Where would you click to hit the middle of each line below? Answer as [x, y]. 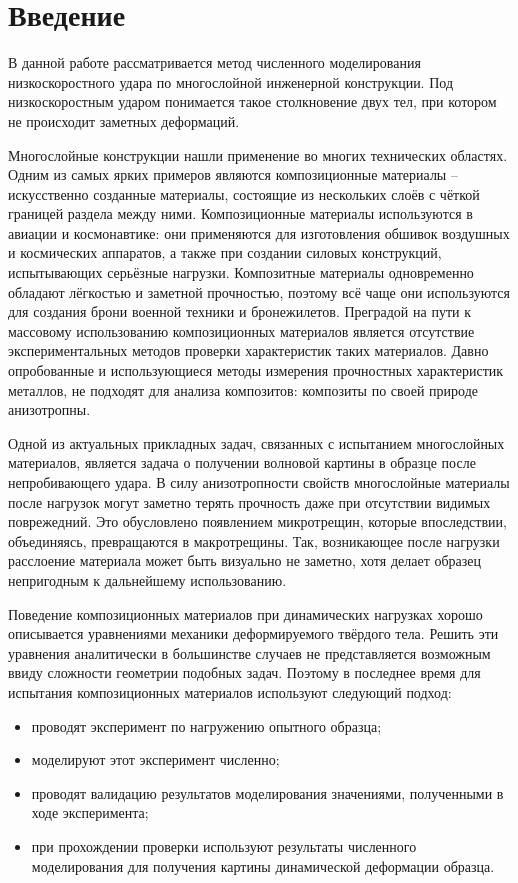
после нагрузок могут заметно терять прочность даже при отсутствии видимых [249, 501]
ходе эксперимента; [90, 812]
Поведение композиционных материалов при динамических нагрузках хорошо [245, 613]
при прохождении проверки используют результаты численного [224, 845]
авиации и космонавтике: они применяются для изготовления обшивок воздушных [259, 232]
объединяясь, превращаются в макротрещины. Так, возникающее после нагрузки [254, 540]
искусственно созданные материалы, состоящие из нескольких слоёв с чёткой [244, 193]
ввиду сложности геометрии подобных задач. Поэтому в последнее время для [244, 672]
